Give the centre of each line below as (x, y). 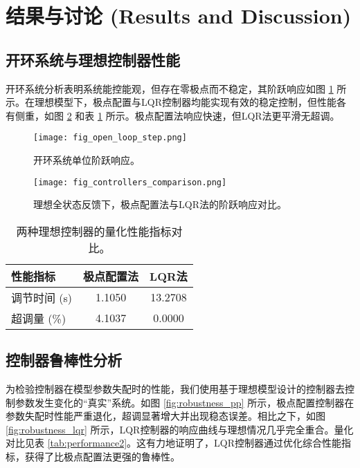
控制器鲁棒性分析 (64, 360)
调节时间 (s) (42, 297)
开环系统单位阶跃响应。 (87, 160)
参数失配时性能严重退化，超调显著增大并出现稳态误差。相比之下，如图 (165, 416)
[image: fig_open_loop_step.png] (110, 138)
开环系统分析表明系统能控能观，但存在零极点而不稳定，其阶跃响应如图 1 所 (176, 88)
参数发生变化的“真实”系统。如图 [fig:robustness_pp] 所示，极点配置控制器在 (184, 402)
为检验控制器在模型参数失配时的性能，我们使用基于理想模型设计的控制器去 (175, 389)
